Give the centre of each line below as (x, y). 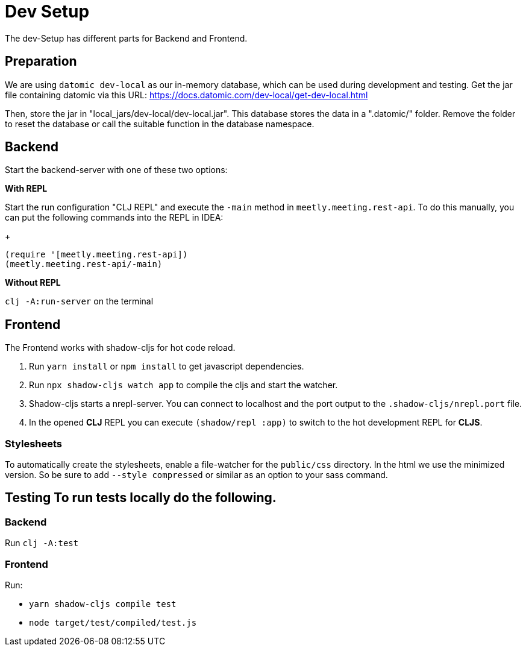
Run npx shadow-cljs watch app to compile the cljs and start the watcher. (183, 385)
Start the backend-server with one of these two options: (116, 170)
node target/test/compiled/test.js (113, 623)
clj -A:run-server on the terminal (79, 301)
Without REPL (33, 283)
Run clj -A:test (42, 543)
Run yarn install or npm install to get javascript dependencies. (167, 366)
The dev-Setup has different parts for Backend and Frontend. (126, 38)
